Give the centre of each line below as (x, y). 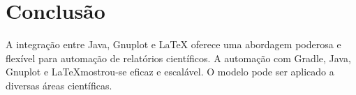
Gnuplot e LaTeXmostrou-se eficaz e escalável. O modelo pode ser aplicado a (170, 72)
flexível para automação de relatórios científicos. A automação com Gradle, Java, (178, 58)
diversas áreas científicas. (59, 85)
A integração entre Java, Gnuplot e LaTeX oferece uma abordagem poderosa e (173, 44)
